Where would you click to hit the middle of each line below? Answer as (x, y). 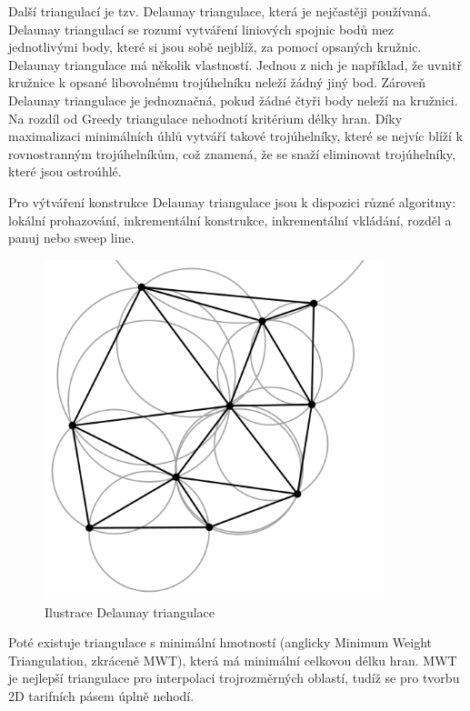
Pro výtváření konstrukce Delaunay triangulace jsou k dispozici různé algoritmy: (232, 201)
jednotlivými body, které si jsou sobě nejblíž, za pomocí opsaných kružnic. (215, 47)
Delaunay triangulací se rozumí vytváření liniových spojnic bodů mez (201, 29)
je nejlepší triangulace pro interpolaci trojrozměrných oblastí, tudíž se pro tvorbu (234, 678)
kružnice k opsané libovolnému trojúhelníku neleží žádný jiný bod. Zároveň (217, 82)
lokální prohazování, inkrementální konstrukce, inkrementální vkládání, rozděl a (230, 220)
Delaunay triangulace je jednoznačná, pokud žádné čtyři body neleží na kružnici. (233, 100)
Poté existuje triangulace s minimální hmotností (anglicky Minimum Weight (220, 642)
